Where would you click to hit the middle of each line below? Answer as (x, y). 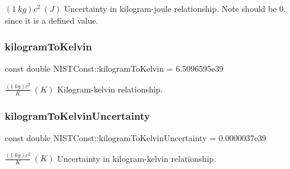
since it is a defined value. (52, 20)
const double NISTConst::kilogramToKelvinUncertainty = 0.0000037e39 (136, 137)
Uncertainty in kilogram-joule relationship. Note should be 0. (175, 8)
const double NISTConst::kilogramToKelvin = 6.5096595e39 (114, 68)
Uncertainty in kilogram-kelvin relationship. (137, 158)
